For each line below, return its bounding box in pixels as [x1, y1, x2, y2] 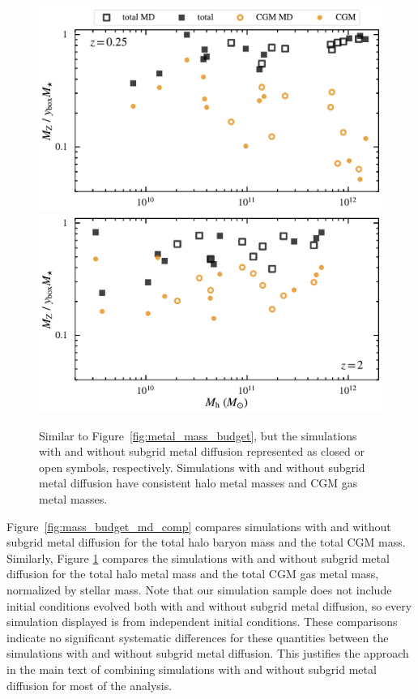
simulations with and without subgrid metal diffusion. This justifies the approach [6, 645, 409, 662]
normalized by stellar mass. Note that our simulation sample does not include [6, 581, 392, 598]
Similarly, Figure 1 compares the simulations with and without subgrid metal [6, 549, 390, 566]
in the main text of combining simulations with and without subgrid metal [6, 660, 377, 677]
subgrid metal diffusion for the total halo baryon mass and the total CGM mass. [6, 534, 406, 551]
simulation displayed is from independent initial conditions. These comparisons [6, 613, 398, 630]
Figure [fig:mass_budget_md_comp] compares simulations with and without [6, 517, 391, 534]
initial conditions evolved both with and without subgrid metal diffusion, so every [6, 597, 412, 614]
